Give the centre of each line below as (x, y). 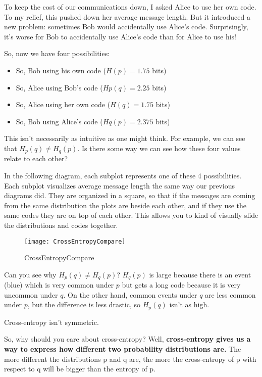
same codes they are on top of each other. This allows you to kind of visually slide (131, 215)
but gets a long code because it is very (181, 285)
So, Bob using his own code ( (61, 70)
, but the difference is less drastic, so (84, 304)
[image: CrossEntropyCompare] (75, 241)
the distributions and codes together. (61, 225)
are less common (230, 294)
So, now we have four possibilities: (57, 53)
